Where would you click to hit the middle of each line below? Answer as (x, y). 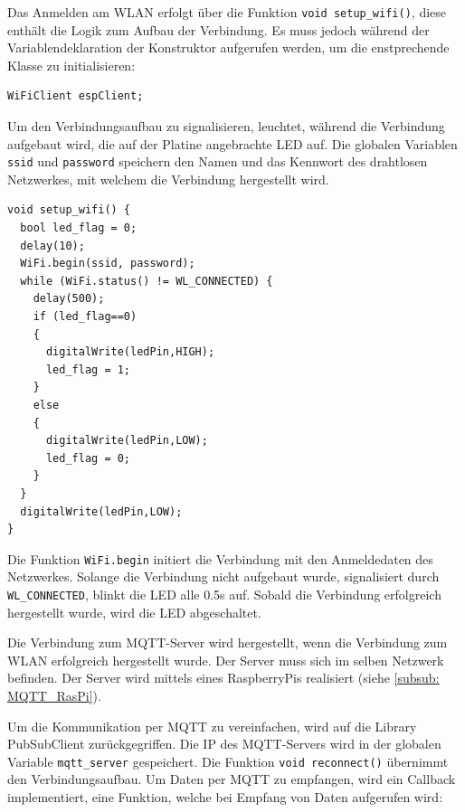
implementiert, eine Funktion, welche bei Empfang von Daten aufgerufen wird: (225, 797)
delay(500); (69, 299)
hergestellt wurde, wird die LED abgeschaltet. (134, 612)
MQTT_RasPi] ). (54, 696)
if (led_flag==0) (85, 317)
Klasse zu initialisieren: (71, 65)
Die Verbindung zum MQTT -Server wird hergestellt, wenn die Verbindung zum (228, 642)
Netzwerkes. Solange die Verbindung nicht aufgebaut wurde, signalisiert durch (223, 576)
